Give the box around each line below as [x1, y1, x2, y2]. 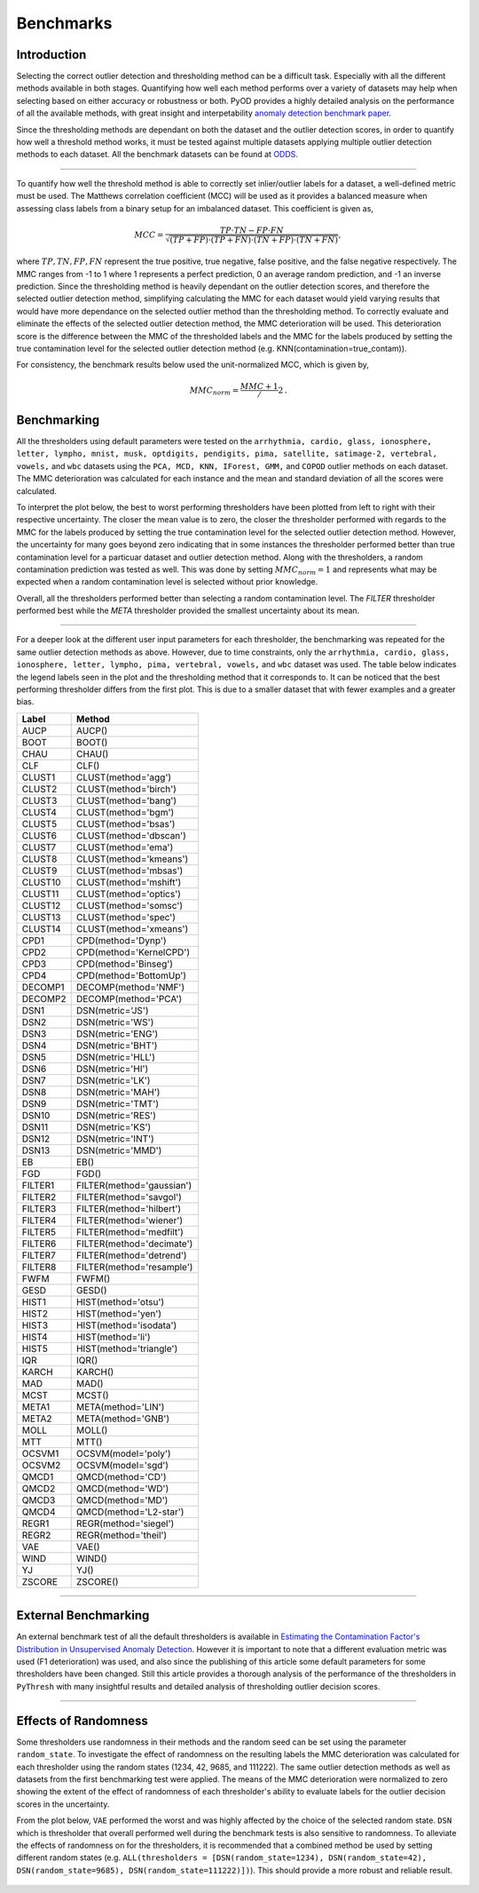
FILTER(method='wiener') [75, 1213, 184, 1226]
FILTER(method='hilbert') [75, 1202, 182, 1214]
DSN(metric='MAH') [75, 1086, 161, 1098]
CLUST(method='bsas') [75, 817, 176, 830]
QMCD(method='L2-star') [75, 1506, 185, 1518]
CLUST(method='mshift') [75, 876, 182, 888]
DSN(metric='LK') [75, 1074, 151, 1086]
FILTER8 [21, 1261, 57, 1273]
